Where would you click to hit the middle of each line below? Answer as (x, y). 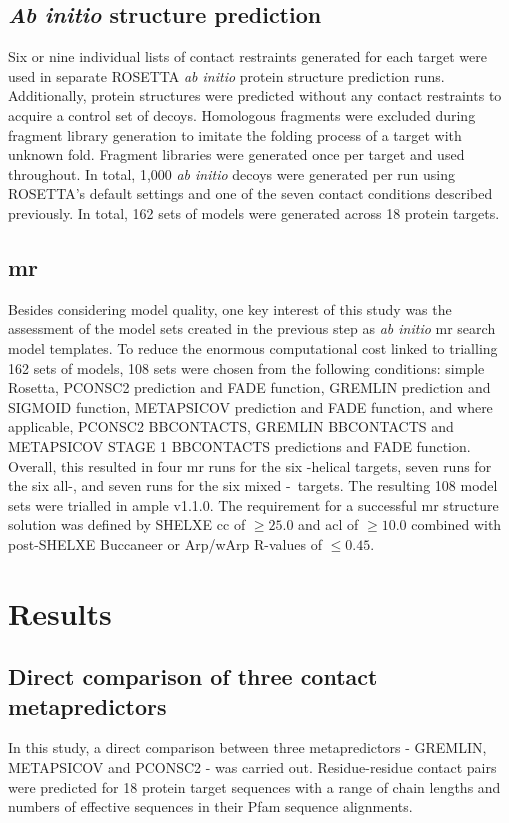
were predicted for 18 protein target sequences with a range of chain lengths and (254, 786)
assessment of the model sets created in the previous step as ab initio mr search (252, 328)
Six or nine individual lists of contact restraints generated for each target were (247, 56)
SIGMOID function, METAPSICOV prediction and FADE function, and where (250, 406)
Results (60, 612)
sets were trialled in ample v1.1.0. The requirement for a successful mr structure (253, 504)
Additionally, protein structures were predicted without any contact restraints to (255, 95)
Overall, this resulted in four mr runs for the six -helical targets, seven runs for (250, 465)
